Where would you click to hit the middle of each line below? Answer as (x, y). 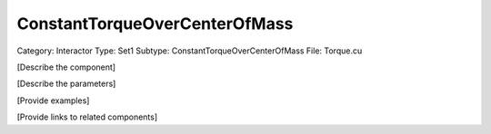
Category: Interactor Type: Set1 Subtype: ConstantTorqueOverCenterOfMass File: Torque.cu (190, 51)
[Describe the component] (66, 67)
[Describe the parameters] (66, 84)
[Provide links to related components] (87, 117)
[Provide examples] (53, 100)
